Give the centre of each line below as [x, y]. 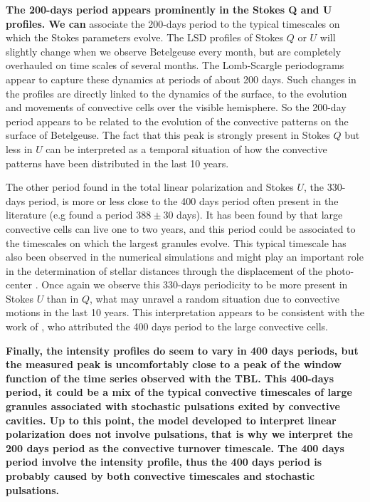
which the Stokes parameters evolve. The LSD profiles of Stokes [145, 37]
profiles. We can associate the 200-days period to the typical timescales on [173, 23]
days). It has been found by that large [260, 215]
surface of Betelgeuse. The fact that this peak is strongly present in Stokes [168, 135]
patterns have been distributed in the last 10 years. [117, 163]
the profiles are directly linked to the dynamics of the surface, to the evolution [176, 93]
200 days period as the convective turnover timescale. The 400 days [175, 448]
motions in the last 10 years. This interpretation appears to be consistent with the [185, 312]
